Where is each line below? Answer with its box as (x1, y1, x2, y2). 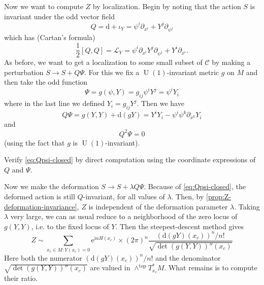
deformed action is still (4, 191, 75, 201)
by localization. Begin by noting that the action (92, 1, 241, 11)
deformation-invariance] (4, 201, 77, 211)
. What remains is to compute (164, 262, 257, 273)
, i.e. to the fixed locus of (31, 221, 109, 231)
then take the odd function (4, 77, 88, 87)
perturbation (4, 66, 44, 77)
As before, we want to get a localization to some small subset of (4, 57, 203, 67)
